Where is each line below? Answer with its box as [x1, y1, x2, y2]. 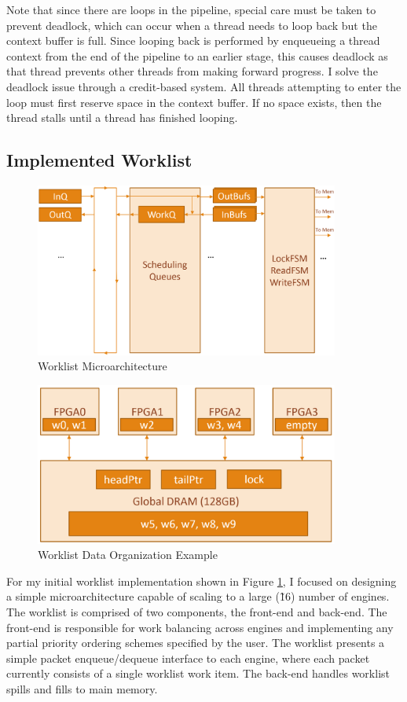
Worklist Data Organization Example [38, 546, 218, 563]
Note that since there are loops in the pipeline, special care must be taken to [6, 2, 376, 17]
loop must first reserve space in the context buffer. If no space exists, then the [6, 94, 382, 110]
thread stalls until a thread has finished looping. [6, 109, 238, 126]
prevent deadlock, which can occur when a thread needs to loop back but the [6, 17, 377, 33]
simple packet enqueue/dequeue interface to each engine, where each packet [6, 649, 370, 666]
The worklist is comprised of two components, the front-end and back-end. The [6, 603, 387, 619]
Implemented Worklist [6, 148, 192, 172]
